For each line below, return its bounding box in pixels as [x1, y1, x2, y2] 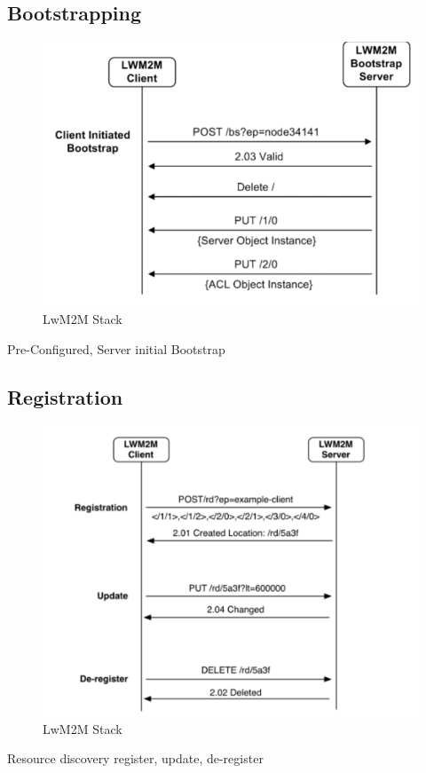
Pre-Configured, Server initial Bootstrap [7, 340, 225, 358]
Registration [7, 383, 123, 410]
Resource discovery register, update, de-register [7, 749, 264, 768]
